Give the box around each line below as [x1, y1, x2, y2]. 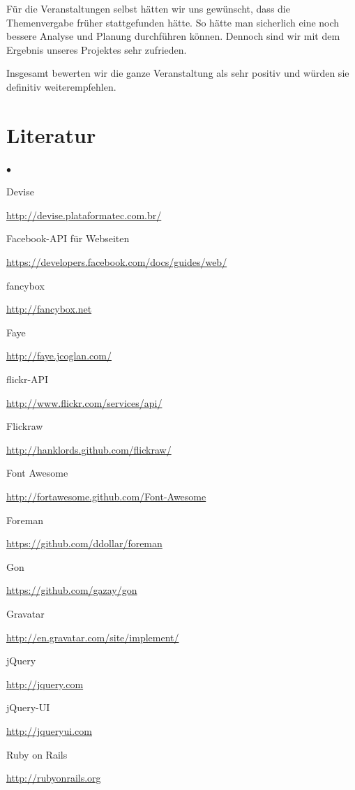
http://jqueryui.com [6, 723, 92, 738]
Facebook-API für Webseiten [6, 231, 130, 246]
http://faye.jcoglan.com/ [6, 348, 112, 363]
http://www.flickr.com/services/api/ [6, 395, 163, 410]
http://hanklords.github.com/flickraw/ [6, 442, 172, 456]
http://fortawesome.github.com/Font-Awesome [6, 489, 206, 503]
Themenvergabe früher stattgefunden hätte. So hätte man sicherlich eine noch [6, 15, 340, 29]
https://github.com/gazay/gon [6, 583, 137, 597]
